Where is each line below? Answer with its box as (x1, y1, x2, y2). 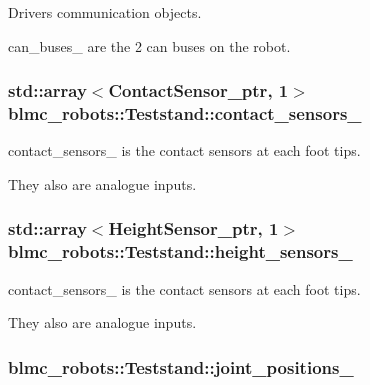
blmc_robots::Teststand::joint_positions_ (8, 354, 354, 379)
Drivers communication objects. (8, 2, 202, 22)
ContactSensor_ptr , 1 (108, 78, 289, 103)
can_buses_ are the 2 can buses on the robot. (8, 35, 291, 56)
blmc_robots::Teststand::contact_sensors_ (8, 101, 362, 126)
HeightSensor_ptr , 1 (108, 216, 279, 241)
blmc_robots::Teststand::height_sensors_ (8, 239, 353, 264)
